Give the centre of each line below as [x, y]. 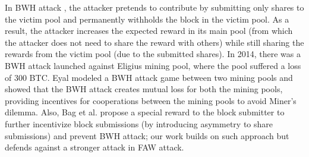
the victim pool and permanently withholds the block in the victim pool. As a [147, 19]
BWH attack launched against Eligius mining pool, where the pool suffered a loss [153, 65]
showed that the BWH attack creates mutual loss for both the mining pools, [144, 89]
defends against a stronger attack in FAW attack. [94, 147]
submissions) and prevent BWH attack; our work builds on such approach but [147, 135]
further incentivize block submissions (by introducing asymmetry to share [139, 123]
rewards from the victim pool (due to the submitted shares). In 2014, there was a [153, 54]
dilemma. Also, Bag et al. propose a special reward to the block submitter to [145, 112]
